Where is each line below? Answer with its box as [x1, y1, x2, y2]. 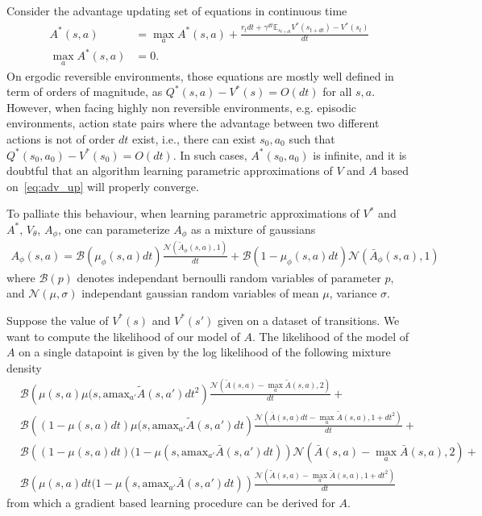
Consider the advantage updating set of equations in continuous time [6, 2, 347, 19]
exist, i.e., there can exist [132, 130, 256, 147]
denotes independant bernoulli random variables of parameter [77, 268, 381, 285]
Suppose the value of [6, 311, 109, 328]
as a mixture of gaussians [190, 220, 316, 237]
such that [289, 130, 335, 147]
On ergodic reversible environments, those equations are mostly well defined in [6, 67, 394, 84]
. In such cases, [172, 146, 247, 163]
